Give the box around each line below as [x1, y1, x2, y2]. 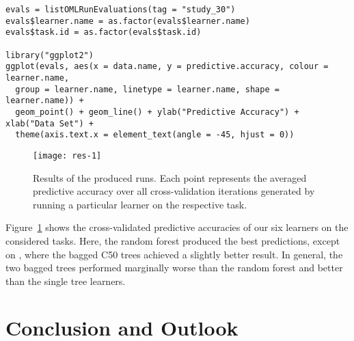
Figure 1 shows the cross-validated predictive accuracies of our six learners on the [5, 220, 349, 234]
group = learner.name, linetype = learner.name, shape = [15, 84, 280, 94]
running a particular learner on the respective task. [33, 197, 247, 211]
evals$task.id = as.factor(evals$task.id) [5, 27, 202, 38]
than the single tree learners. [5, 273, 126, 288]
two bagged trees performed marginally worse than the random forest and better [5, 260, 343, 275]
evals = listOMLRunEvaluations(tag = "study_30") [5, 5, 236, 14]
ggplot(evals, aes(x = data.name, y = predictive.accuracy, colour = [5, 62, 329, 72]
